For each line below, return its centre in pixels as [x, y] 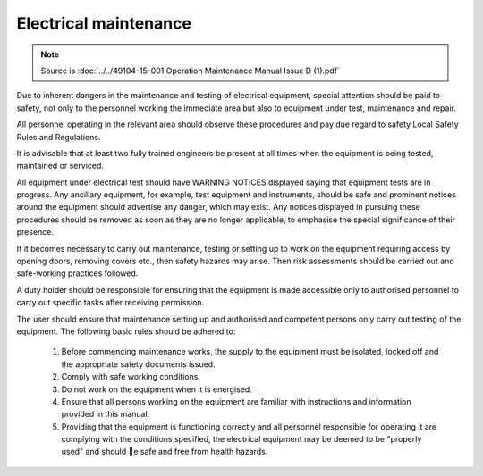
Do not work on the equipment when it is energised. [157, 389]
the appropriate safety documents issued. [138, 364]
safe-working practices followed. [77, 273]
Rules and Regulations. [59, 137]
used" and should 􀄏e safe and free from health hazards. [165, 452]
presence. [35, 232]
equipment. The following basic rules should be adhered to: [126, 331]
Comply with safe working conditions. [131, 377]
